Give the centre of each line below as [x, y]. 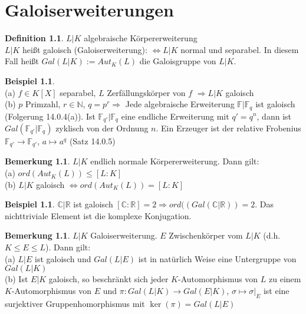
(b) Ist [17, 279]
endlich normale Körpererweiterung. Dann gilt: [175, 161]
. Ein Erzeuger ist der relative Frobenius [228, 128]
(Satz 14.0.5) [92, 141]
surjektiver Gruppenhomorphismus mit [75, 303]
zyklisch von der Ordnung [102, 128]
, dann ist [274, 116]
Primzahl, [43, 104]
